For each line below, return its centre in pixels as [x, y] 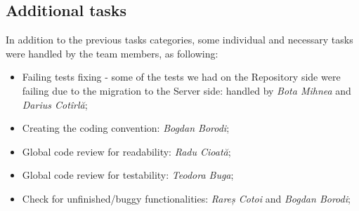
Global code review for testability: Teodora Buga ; [128, 175]
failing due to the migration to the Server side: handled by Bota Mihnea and [187, 90]
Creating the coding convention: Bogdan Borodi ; [126, 128]
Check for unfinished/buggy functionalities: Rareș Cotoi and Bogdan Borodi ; [186, 198]
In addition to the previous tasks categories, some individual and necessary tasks [179, 40]
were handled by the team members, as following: [112, 53]
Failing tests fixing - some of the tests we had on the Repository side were [181, 77]
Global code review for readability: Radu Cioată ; [126, 151]
